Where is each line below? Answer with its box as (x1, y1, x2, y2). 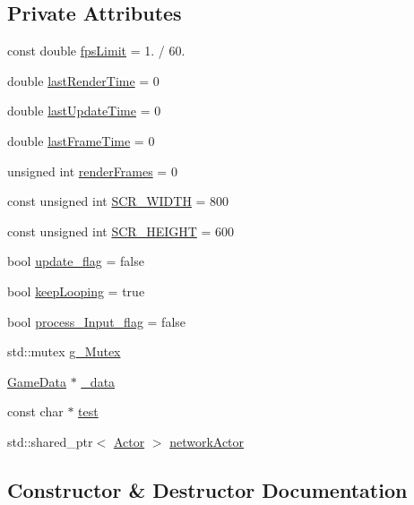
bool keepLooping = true (7, 281, 145, 300)
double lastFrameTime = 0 (7, 131, 155, 150)
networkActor (169, 432, 245, 450)
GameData (7, 372, 67, 390)
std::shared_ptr (7, 432, 93, 450)
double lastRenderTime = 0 (7, 71, 160, 90)
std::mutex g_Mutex (7, 342, 121, 361)
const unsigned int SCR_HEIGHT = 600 (7, 221, 235, 240)
